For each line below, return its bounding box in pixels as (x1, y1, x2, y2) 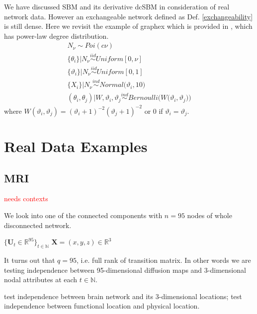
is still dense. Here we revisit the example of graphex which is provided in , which (4, 21, 253, 31)
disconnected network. (4, 220, 72, 230)
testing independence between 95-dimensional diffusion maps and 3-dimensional (4, 264, 246, 275)
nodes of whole (187, 210, 232, 221)
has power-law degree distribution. (4, 30, 109, 41)
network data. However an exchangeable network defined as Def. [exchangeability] (4, 11, 253, 21)
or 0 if (144, 105, 163, 116)
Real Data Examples (4, 136, 148, 157)
